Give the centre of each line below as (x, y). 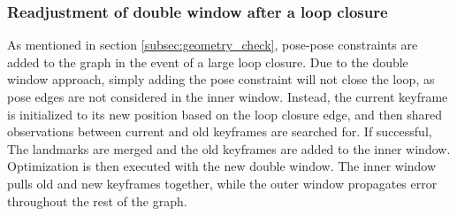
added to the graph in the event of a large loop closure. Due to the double (208, 62)
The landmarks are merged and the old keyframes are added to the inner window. (229, 148)
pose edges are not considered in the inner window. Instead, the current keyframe (228, 96)
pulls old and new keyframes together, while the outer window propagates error (222, 183)
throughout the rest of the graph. (97, 201)
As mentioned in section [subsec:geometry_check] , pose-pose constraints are (213, 45)
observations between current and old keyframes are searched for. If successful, (220, 131)
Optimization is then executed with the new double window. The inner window (222, 166)
